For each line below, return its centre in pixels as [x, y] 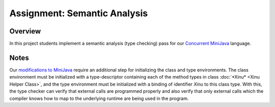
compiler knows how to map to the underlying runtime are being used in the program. [99, 98]
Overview [25, 31]
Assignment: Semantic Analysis [79, 13]
